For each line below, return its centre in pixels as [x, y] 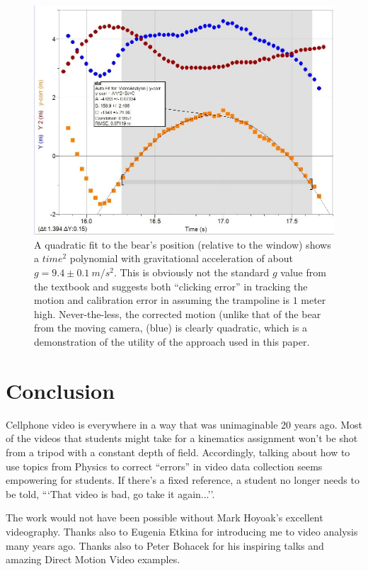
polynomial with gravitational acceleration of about [181, 258]
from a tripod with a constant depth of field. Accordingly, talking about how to [178, 452]
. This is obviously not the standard [191, 272]
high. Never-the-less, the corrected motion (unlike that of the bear [178, 313]
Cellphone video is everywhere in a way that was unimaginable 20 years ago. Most [184, 424]
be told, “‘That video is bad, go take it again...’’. [110, 493]
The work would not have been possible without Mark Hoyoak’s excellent [165, 518]
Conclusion [61, 390]
